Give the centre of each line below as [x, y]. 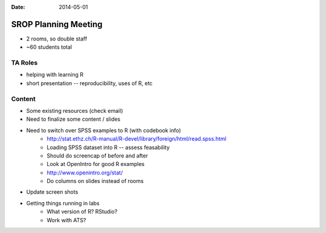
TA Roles [24, 63]
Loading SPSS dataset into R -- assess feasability [108, 147]
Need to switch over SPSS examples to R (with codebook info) [104, 130]
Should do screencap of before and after [97, 155]
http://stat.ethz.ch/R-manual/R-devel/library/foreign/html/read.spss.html [136, 139]
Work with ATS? [66, 220]
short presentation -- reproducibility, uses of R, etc [90, 83]
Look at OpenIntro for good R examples [96, 164]
